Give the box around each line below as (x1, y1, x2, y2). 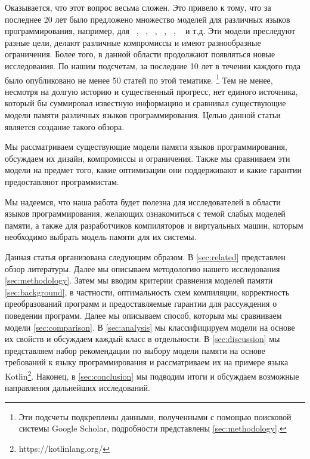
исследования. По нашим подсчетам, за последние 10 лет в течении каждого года (5, 59, 300, 72)
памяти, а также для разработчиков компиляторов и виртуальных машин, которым (5, 218, 303, 231)
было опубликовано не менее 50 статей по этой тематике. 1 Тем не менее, (5, 72, 273, 86)
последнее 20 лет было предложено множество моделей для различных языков (5, 13, 290, 25)
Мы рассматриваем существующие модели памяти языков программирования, (5, 140, 287, 153)
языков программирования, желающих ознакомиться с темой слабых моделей (5, 207, 286, 220)
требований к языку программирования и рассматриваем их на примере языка (5, 356, 289, 368)
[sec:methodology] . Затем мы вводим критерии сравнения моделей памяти (5, 274, 273, 287)
